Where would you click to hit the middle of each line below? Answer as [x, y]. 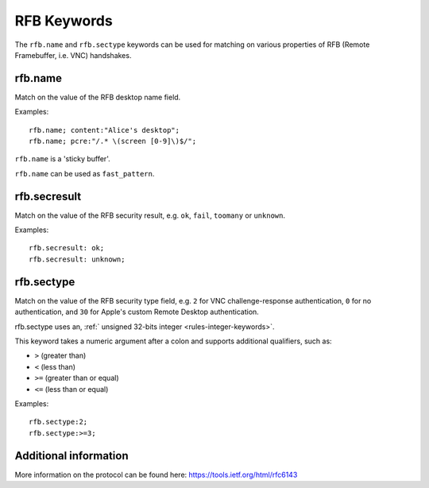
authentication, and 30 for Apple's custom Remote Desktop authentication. [137, 312]
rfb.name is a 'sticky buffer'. [62, 159]
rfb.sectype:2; [58, 422]
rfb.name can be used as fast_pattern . [85, 173]
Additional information [71, 456]
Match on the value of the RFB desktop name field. [98, 97]
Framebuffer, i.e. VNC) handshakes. [73, 55]
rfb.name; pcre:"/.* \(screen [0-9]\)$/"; [113, 141]
